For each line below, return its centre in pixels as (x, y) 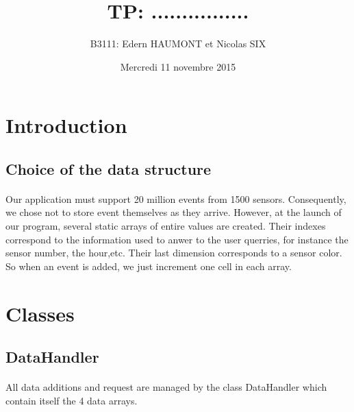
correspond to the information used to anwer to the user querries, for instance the (177, 239)
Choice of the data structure (109, 168)
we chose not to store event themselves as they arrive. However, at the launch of (174, 212)
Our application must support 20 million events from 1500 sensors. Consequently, (176, 198)
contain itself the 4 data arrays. (72, 400)
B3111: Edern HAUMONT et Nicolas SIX (178, 44)
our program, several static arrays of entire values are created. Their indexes (166, 226)
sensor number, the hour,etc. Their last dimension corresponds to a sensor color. (174, 253)
